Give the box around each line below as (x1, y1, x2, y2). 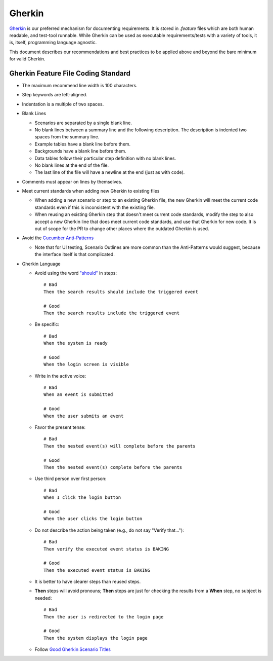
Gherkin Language (22, 261, 61, 267)
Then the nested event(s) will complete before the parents (43, 443, 196, 449)
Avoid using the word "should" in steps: (34, 270, 117, 276)
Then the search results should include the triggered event (43, 289, 198, 295)
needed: (34, 595, 52, 601)
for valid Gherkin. (9, 56, 45, 62)
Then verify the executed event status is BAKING (43, 546, 169, 552)
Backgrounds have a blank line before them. (34, 148, 126, 154)
